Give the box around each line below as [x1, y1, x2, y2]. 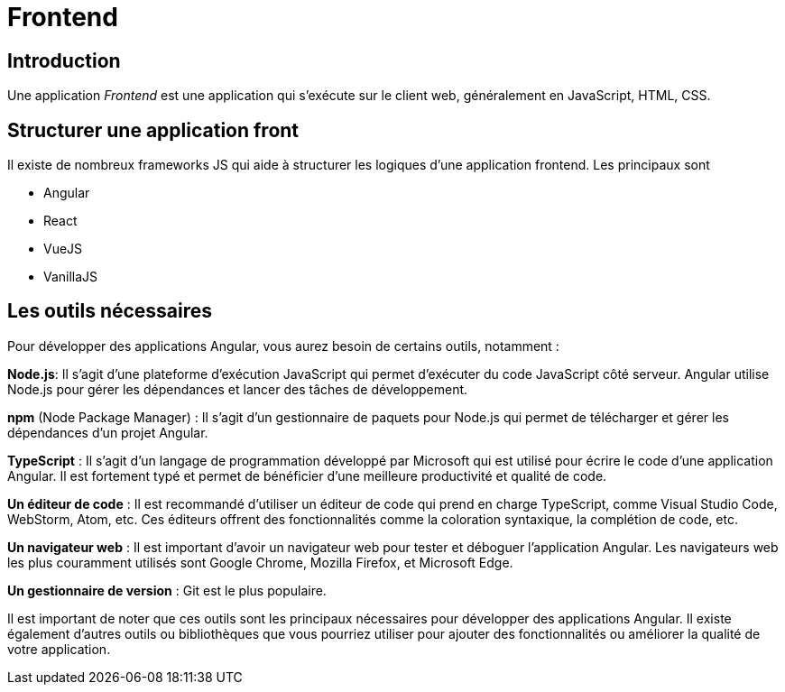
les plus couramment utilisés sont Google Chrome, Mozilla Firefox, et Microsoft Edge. [7, 554, 513, 570]
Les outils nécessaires [7, 300, 213, 323]
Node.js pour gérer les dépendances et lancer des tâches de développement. [7, 381, 468, 397]
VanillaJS [43, 269, 98, 285]
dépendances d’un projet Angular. [7, 424, 208, 440]
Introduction [7, 49, 121, 72]
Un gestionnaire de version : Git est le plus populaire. [7, 582, 327, 598]
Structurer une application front [7, 118, 300, 142]
